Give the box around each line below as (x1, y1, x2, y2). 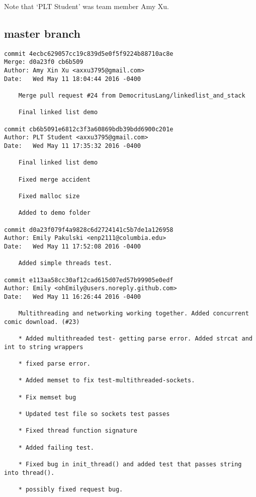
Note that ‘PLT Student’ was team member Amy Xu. (4, 1, 169, 11)
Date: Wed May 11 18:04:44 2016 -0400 (4, 75, 141, 82)
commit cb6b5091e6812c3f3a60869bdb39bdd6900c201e (4, 125, 174, 133)
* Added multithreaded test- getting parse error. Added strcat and (18, 335, 252, 343)
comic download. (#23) (4, 318, 80, 325)
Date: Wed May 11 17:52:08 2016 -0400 (4, 242, 141, 250)
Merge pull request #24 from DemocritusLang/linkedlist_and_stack (18, 92, 245, 100)
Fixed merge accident (18, 176, 91, 183)
